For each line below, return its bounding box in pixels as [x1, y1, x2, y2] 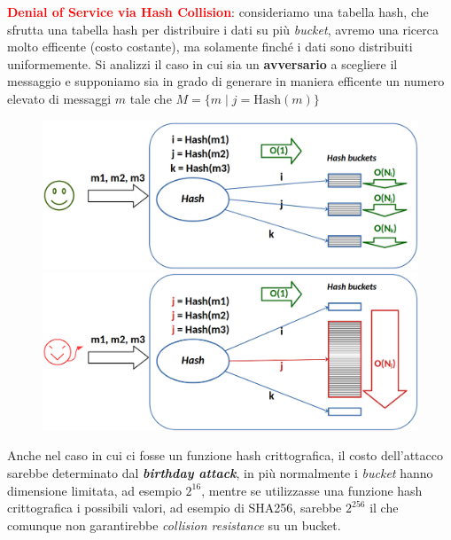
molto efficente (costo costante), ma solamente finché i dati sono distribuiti [7, 37, 413, 56]
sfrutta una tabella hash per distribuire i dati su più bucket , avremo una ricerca [7, 20, 439, 38]
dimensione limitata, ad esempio [7, 481, 182, 499]
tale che [129, 89, 172, 107]
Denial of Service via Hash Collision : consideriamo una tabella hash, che [7, 3, 429, 20]
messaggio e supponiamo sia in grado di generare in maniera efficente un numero [7, 72, 445, 90]
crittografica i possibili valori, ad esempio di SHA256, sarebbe [7, 498, 342, 517]
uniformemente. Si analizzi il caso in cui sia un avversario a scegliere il [7, 54, 398, 73]
